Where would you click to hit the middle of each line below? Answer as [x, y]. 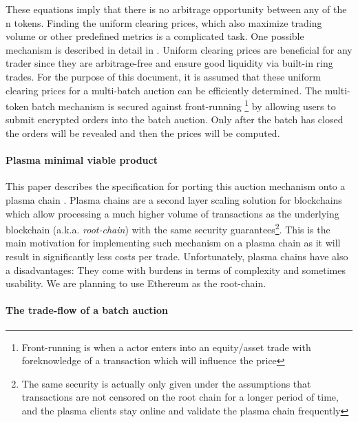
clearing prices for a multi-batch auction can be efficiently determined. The [164, 90]
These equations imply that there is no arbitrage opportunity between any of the [176, 9]
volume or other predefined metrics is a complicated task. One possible [155, 36]
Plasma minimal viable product [82, 160]
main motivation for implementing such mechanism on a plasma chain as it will [173, 243]
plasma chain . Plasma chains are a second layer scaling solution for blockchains [174, 199]
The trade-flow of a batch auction [87, 310]
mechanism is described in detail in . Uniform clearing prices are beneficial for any [179, 49]
